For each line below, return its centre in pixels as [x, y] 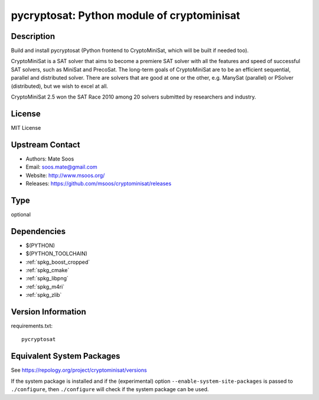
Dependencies [38, 231]
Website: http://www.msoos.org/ [65, 175]
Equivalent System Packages [66, 356]
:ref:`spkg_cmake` [48, 270]
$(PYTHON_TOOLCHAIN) [57, 254]
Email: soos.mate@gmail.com [61, 167]
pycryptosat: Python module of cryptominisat [126, 15]
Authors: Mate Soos [50, 159]
